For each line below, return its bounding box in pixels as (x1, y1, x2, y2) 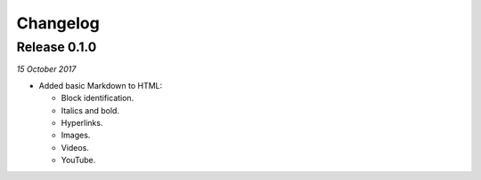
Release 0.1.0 (16, 39, 97, 55)
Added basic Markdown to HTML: (38, 80, 163, 90)
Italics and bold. (61, 105, 120, 115)
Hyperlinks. (61, 117, 103, 128)
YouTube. (61, 155, 96, 166)
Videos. (61, 142, 89, 153)
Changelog (16, 13, 100, 33)
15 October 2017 (16, 64, 77, 74)
